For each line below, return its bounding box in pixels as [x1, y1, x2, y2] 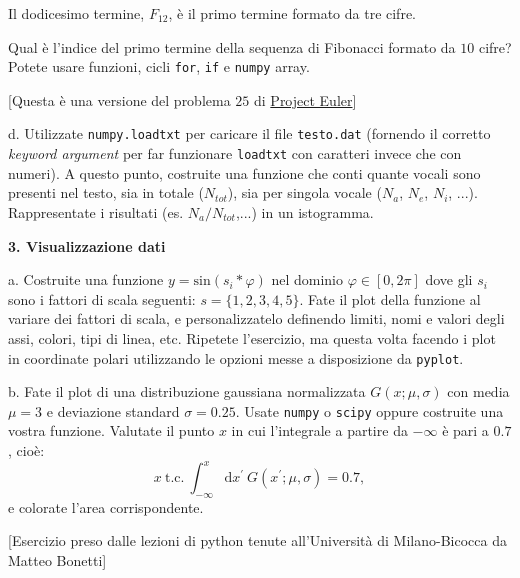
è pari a [442, 420, 489, 441]
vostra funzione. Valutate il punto [8, 420, 215, 441]
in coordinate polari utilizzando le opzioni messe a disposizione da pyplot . [8, 347, 464, 368]
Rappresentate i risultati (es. [8, 201, 184, 222]
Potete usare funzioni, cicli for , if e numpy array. [8, 56, 310, 77]
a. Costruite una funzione [8, 269, 164, 290]
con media [447, 381, 510, 402]
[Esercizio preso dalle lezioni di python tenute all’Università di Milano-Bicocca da [8, 530, 507, 551]
